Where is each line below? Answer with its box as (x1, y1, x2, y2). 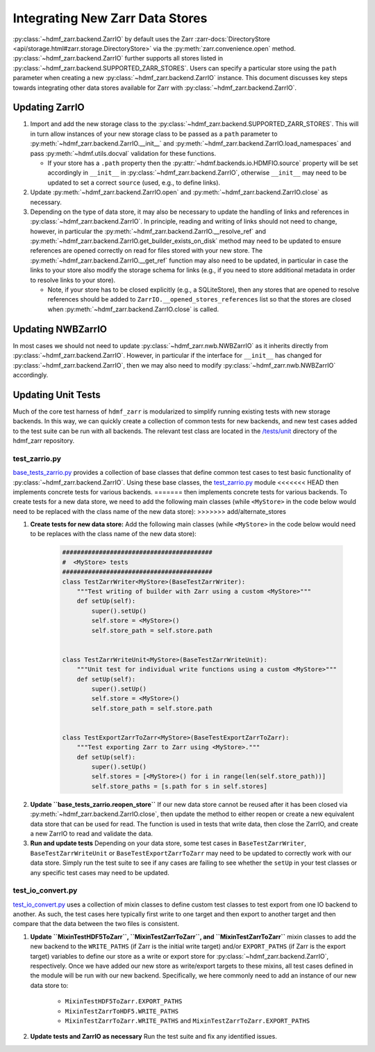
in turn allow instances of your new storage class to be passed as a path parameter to (30, 129, 278, 138)
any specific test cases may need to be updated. (30, 868, 169, 877)
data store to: (30, 981, 69, 989)
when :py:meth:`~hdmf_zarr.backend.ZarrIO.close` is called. (47, 305, 219, 313)
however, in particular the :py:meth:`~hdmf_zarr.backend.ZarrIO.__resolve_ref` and (30, 227, 267, 235)
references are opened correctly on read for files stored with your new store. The (30, 246, 263, 255)
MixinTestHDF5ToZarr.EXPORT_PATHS (65, 998, 183, 1005)
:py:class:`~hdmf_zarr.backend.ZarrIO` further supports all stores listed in (12, 54, 224, 63)
